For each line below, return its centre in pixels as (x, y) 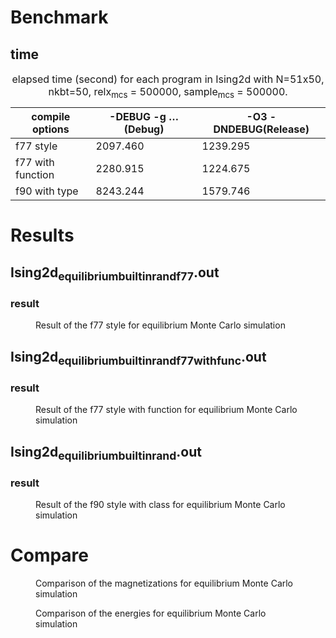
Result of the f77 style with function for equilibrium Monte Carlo (166, 410)
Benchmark (59, 17)
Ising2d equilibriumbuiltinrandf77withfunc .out (138, 358)
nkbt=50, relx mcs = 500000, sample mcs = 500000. (168, 93)
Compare (50, 555)
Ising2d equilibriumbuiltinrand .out (106, 453)
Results (42, 235)
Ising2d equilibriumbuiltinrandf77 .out (115, 273)
